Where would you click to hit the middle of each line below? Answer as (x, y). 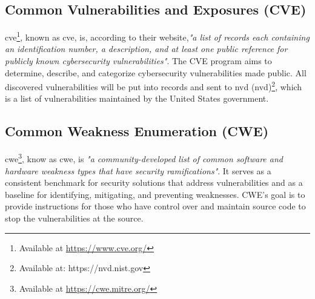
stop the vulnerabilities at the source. (74, 218)
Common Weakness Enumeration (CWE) (137, 131)
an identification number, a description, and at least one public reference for (146, 49)
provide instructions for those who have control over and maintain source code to (155, 206)
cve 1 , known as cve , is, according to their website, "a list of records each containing (157, 36)
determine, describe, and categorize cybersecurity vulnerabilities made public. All (156, 72)
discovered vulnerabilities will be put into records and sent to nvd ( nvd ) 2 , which (154, 86)
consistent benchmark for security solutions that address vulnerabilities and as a (154, 182)
